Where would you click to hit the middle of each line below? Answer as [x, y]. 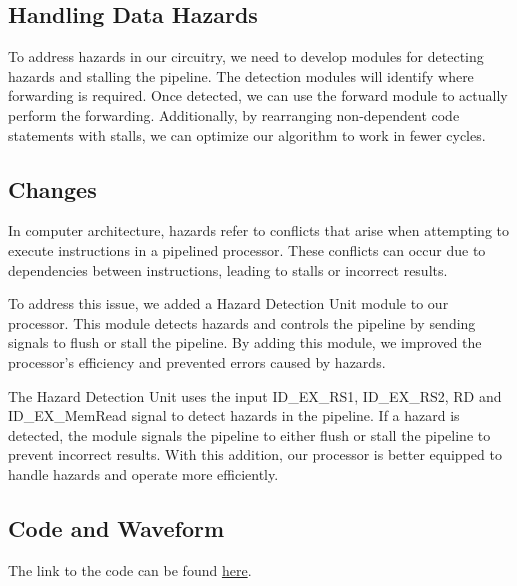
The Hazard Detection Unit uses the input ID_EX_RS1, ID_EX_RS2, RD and [255, 395]
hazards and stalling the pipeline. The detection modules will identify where [241, 75]
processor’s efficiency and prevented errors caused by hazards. [197, 361]
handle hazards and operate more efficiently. [143, 473]
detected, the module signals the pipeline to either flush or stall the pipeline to [249, 434]
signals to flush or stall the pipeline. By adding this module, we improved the [245, 342]
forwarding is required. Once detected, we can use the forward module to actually [258, 95]
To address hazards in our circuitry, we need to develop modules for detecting [246, 56]
